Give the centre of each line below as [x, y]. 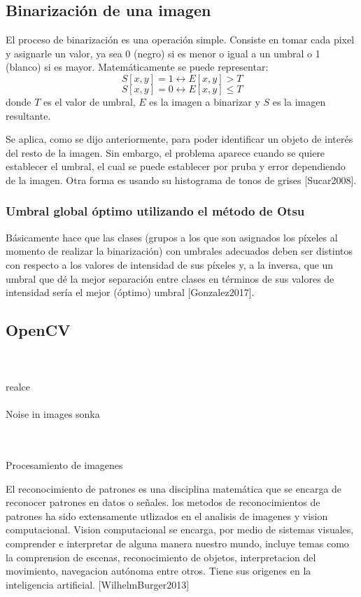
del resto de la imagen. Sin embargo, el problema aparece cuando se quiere [165, 152]
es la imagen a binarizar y [205, 101]
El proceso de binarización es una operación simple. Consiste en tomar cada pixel [180, 40]
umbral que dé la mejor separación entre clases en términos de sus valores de [170, 278]
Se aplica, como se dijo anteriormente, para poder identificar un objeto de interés [179, 139]
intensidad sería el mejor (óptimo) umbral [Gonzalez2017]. [130, 292]
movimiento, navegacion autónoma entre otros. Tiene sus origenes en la [158, 571]
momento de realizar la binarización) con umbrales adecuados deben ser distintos [179, 251]
